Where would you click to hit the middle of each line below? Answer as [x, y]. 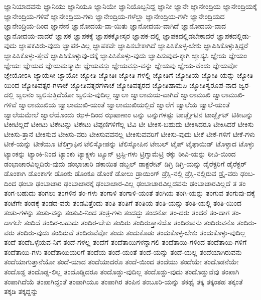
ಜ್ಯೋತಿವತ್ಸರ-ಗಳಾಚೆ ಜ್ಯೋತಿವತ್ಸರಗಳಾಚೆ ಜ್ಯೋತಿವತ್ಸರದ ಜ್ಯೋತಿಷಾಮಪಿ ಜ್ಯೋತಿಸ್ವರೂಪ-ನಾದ [129, 85]
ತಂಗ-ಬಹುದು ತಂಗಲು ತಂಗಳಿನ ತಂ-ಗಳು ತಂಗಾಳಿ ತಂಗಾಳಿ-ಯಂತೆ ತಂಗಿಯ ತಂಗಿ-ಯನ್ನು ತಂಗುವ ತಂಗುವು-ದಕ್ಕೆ [129, 193]
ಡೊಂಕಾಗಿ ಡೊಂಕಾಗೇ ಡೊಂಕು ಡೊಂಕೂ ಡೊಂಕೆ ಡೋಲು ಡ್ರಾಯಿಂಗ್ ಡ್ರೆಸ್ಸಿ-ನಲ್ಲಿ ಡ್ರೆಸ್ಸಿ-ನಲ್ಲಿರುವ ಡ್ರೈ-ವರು [121, 173]
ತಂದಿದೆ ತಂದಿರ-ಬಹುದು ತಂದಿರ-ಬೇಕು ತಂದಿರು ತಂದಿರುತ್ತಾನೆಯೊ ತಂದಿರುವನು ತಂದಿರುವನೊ [129, 222]
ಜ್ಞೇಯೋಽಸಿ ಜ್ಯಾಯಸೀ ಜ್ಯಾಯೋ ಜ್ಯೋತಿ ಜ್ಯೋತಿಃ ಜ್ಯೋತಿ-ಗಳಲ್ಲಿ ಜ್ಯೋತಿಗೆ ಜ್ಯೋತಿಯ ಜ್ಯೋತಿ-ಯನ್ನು [119, 75]
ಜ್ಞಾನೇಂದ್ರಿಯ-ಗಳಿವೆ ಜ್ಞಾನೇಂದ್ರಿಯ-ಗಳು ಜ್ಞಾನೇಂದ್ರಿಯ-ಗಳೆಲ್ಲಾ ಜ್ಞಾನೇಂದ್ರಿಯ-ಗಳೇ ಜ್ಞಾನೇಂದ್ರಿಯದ [114, 16]
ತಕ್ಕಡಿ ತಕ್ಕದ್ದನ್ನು [21, 291]
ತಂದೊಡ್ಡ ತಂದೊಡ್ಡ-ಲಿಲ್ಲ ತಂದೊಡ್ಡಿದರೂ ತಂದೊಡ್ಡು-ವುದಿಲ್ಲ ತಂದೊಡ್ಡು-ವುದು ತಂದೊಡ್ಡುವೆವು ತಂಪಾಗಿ [122, 272]
